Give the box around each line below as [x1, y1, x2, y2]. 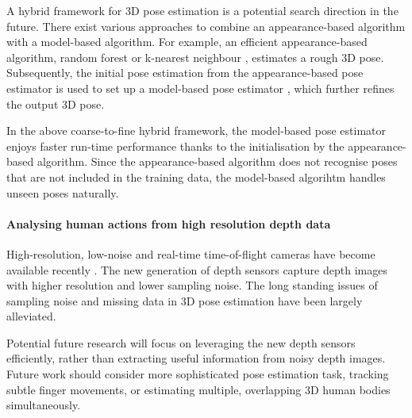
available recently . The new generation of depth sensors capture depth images [6, 261, 387, 278]
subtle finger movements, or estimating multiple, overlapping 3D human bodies [6, 381, 391, 397]
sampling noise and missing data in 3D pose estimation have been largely [6, 292, 363, 309]
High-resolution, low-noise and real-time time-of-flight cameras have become [6, 245, 375, 262]
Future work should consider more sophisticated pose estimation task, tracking [6, 366, 389, 382]
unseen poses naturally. [6, 184, 119, 201]
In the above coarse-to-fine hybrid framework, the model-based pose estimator [6, 122, 387, 139]
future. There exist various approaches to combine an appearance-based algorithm [6, 17, 406, 34]
